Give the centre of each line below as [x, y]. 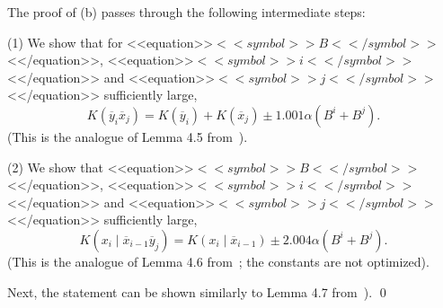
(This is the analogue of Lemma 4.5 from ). [128, 136]
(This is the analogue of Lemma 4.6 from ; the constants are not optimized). [218, 261]
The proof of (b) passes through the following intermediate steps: [186, 12]
